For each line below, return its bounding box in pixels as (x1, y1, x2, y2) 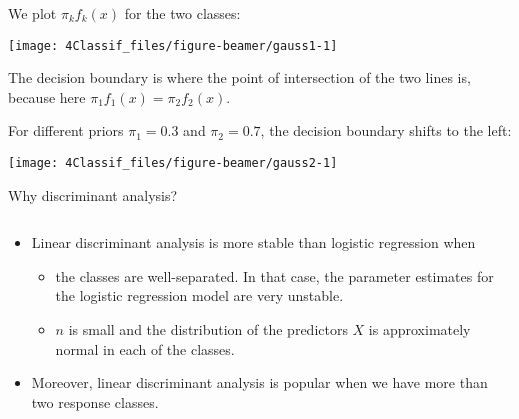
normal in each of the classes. (55, 338, 235, 359)
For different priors (8, 120, 124, 141)
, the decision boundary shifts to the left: (260, 120, 512, 141)
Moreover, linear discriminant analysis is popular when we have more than (31, 372, 488, 393)
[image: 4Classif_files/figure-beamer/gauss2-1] (8, 156, 338, 171)
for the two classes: (124, 3, 241, 23)
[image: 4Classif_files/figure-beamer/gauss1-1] (8, 38, 338, 53)
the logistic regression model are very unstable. (55, 285, 344, 306)
